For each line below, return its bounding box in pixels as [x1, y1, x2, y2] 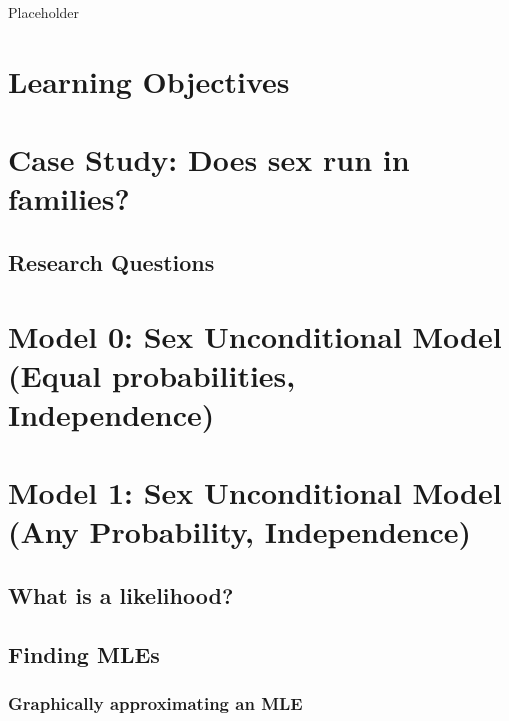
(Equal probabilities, [8, 354, 296, 395]
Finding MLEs [8, 638, 160, 669]
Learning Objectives [8, 60, 290, 101]
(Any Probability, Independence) [8, 511, 472, 552]
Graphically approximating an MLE [8, 691, 303, 716]
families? [8, 178, 130, 219]
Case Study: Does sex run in [8, 139, 410, 180]
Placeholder [8, 2, 80, 22]
